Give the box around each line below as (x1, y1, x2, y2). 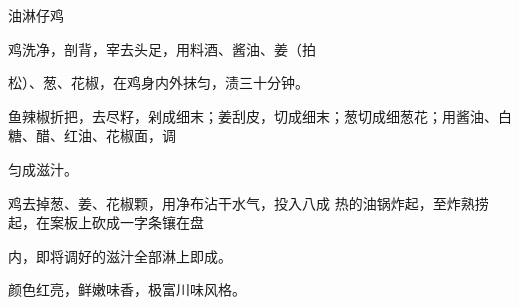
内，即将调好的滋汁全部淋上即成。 (8, 245, 232, 266)
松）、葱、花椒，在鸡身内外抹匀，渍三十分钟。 (8, 72, 309, 93)
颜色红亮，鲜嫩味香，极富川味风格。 (8, 279, 246, 300)
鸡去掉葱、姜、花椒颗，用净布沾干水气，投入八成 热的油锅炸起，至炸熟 (8, 192, 475, 213)
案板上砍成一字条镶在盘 (49, 212, 204, 233)
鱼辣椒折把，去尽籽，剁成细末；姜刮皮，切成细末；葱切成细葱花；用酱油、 (8, 105, 498, 126)
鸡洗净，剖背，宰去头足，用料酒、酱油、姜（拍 (8, 38, 316, 59)
